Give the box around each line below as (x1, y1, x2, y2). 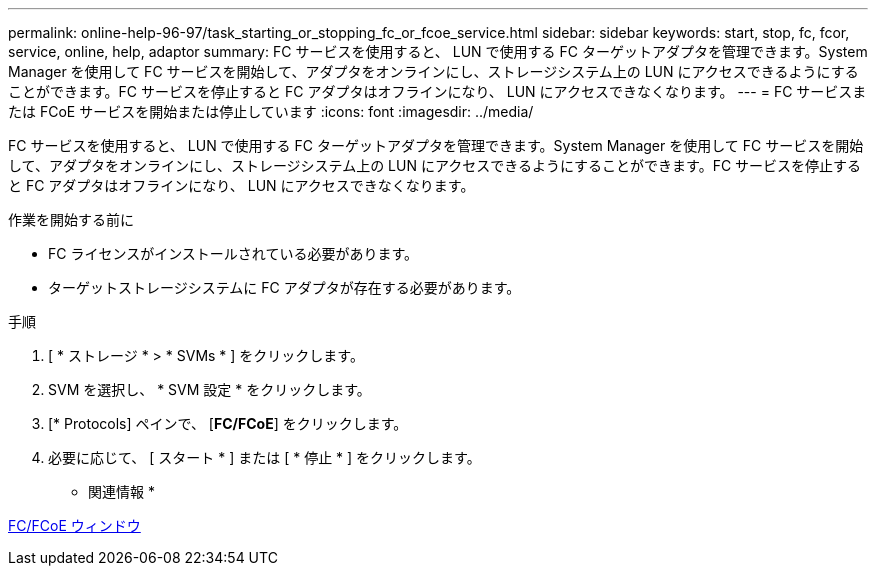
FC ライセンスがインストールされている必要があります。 (48, 245, 419, 262)
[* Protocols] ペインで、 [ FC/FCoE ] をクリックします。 (48, 415, 408, 432)
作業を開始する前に (8, 211, 134, 228)
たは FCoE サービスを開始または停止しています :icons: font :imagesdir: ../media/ (8, 103, 534, 120)
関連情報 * (88, 483, 155, 500)
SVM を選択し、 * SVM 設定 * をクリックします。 (48, 381, 371, 398)
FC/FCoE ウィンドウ (8, 517, 141, 534)
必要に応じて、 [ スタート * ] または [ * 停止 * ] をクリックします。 (48, 449, 481, 466)
